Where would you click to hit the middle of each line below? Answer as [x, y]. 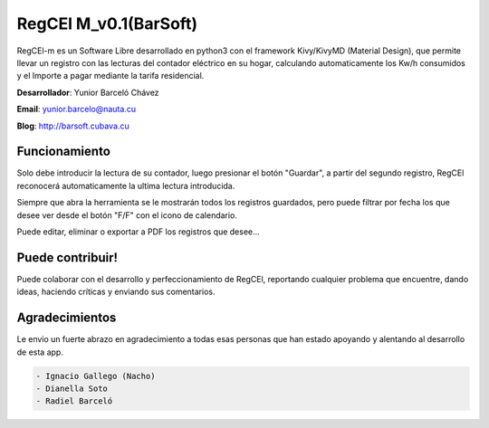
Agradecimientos [67, 318]
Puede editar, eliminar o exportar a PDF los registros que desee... [138, 232]
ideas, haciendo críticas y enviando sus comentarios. [116, 292]
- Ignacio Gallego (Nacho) [96, 376]
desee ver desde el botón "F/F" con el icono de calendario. [127, 215]
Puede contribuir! [67, 257]
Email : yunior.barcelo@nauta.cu [76, 109]
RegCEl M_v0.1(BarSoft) [107, 24]
